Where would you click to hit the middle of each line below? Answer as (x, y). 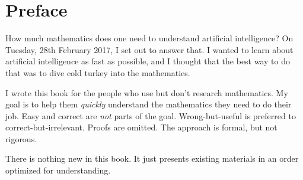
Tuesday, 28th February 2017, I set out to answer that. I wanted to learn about (149, 49)
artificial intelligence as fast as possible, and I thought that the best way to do (148, 61)
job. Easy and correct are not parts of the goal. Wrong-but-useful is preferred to (151, 115)
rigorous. (21, 138)
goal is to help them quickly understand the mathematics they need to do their (149, 104)
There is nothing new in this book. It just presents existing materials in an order (152, 158)
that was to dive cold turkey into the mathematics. (98, 72)
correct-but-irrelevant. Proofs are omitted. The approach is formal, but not (141, 127)
